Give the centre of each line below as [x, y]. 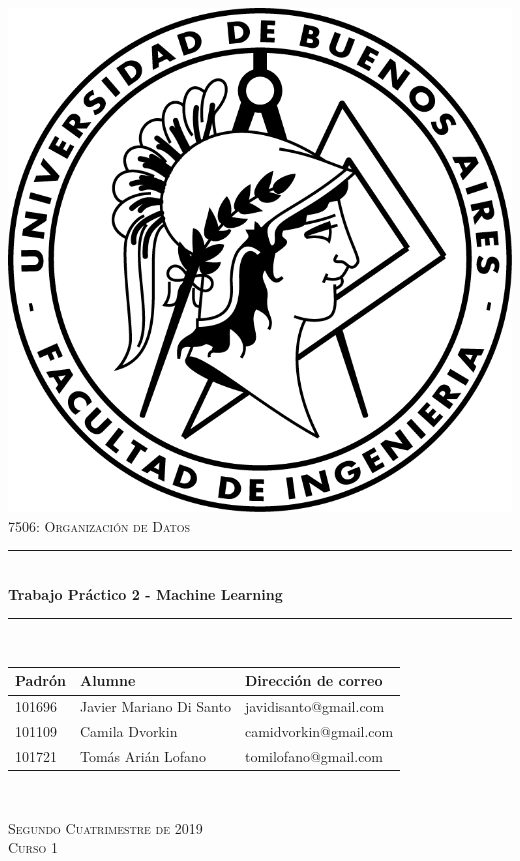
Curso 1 [33, 847]
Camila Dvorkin [128, 731]
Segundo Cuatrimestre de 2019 [105, 827]
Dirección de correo [313, 680]
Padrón [40, 680]
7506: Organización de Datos [99, 525]
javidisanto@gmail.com [314, 706]
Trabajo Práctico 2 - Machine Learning [145, 593]
